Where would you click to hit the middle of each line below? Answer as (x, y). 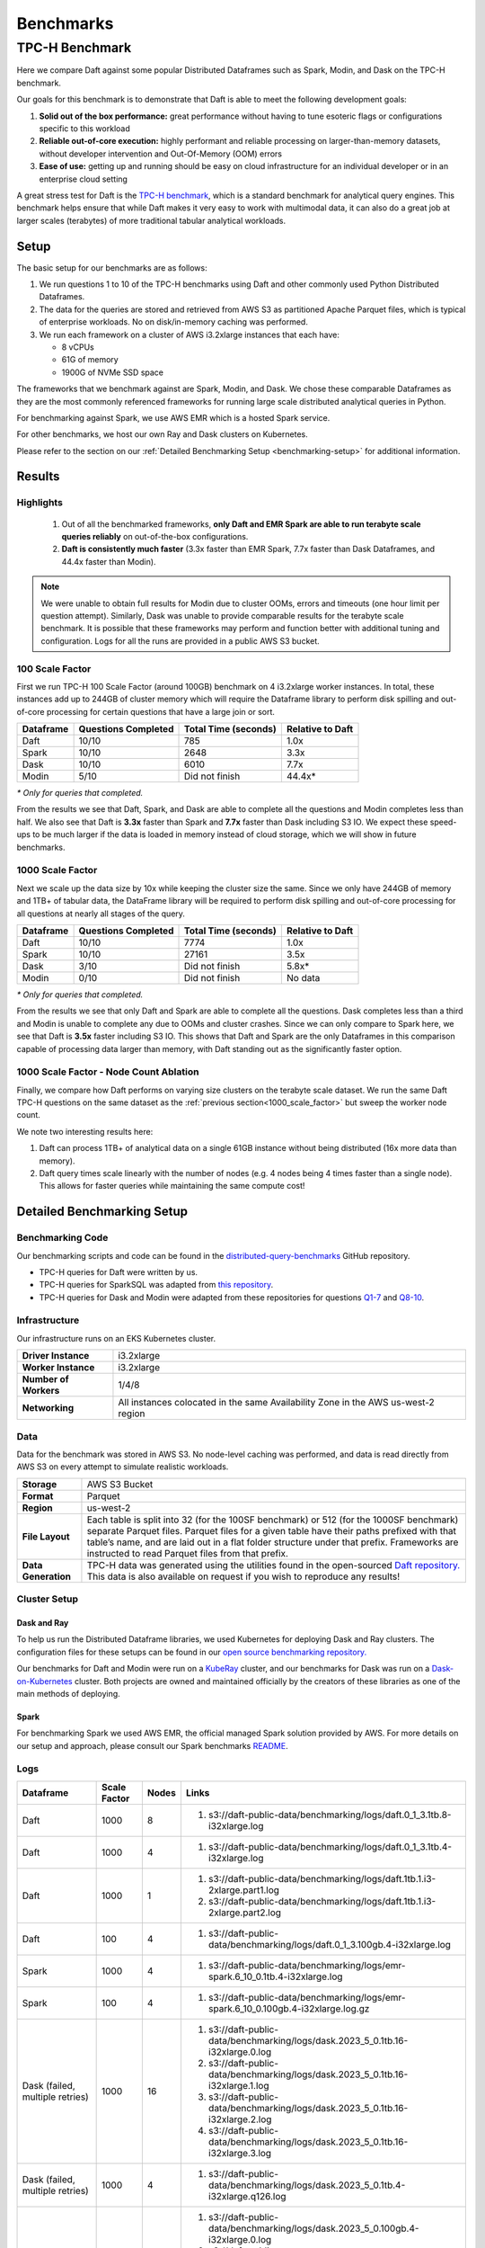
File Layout (46, 1536)
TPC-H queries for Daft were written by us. (118, 1271)
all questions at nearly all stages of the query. (101, 914)
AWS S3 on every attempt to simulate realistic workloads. (123, 1467)
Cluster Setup (47, 1599)
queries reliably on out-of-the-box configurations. (155, 537)
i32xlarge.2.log (240, 2119)
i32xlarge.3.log (240, 2153)
